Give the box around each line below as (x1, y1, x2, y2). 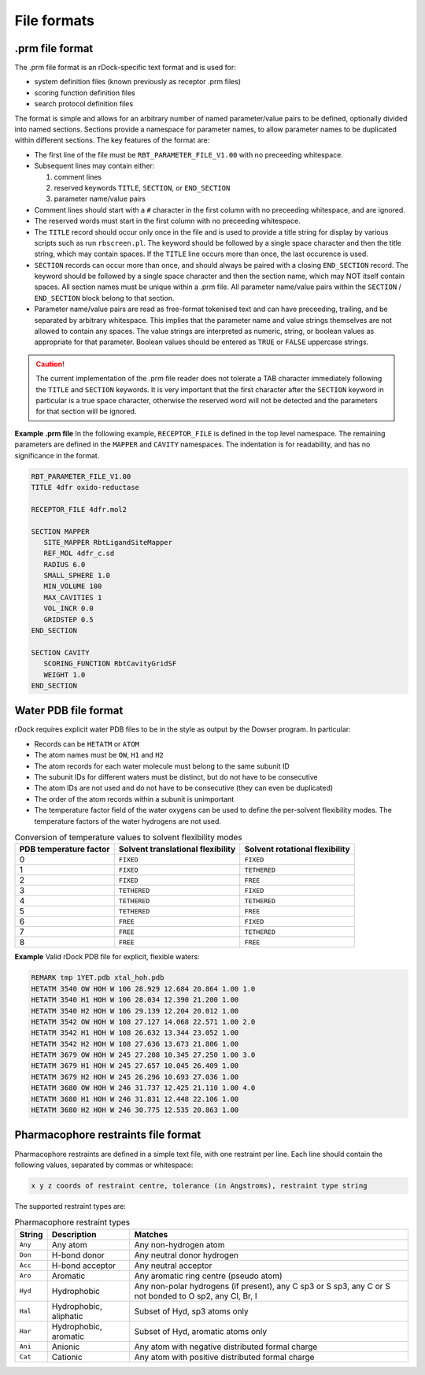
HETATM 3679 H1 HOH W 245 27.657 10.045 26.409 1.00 (31, 1062, 239, 1070)
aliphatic (51, 1310, 83, 1321)
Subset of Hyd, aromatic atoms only (134, 1325, 268, 1336)
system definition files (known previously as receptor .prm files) (34, 77, 242, 87)
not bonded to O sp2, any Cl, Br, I (134, 1290, 257, 1301)
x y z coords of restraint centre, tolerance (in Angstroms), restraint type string (31, 1181, 368, 1190)
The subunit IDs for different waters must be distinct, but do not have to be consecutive (34, 773, 318, 782)
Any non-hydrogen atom (134, 1239, 225, 1250)
